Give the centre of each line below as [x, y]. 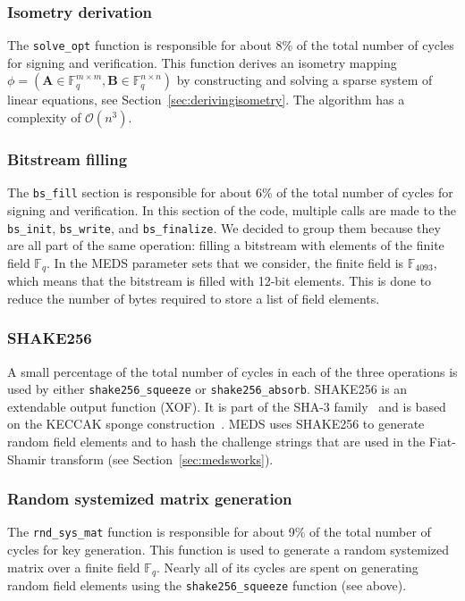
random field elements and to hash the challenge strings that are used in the [216, 442]
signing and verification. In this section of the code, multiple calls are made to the [232, 209]
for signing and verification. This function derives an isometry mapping [202, 62]
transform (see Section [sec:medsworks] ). [162, 459]
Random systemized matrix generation [150, 499]
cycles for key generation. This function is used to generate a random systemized [228, 550]
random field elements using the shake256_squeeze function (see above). [207, 585]
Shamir [27, 459]
